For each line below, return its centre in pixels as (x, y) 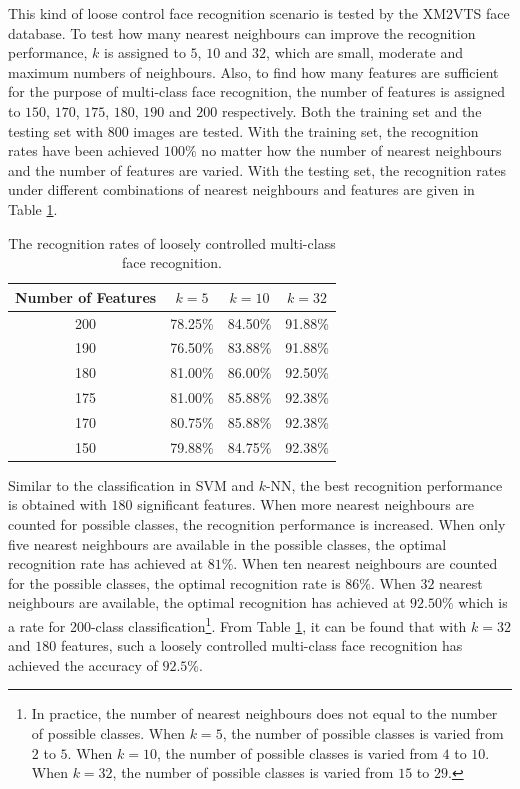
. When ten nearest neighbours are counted (365, 563)
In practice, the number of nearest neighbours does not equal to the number (264, 713)
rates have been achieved (84, 150)
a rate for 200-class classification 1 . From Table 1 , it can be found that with (237, 624)
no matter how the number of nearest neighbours (351, 150)
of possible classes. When (108, 733)
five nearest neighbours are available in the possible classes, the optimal (227, 543)
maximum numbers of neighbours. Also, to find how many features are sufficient (253, 71)
